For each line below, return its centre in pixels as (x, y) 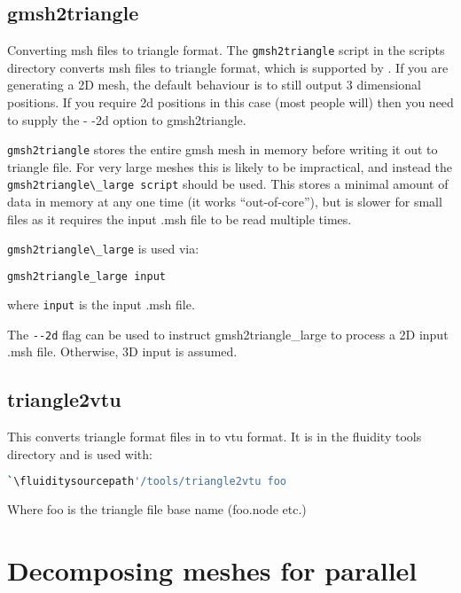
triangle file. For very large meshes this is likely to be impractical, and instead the (230, 166)
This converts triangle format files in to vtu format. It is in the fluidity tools (215, 436)
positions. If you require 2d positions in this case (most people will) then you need (230, 102)
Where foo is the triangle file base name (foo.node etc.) (157, 509)
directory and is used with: (80, 453)
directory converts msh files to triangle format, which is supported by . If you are (228, 67)
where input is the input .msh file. (101, 304)
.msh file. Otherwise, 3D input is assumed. (122, 351)
